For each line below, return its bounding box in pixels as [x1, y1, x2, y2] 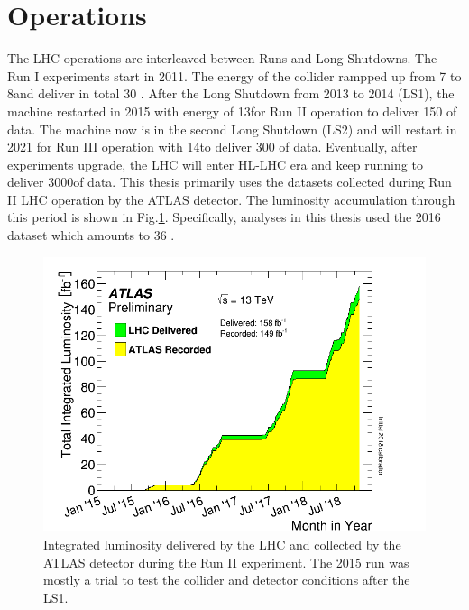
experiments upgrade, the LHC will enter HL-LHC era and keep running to [7, 154, 423, 173]
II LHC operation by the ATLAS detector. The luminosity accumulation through [7, 189, 455, 208]
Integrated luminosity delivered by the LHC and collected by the [43, 534, 401, 553]
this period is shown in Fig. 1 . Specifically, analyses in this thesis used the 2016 [7, 208, 441, 226]
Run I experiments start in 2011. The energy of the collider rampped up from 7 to [7, 66, 462, 85]
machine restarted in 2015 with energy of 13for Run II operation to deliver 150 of [7, 101, 457, 120]
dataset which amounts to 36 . [7, 226, 175, 245]
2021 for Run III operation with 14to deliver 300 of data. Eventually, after [7, 137, 418, 156]
